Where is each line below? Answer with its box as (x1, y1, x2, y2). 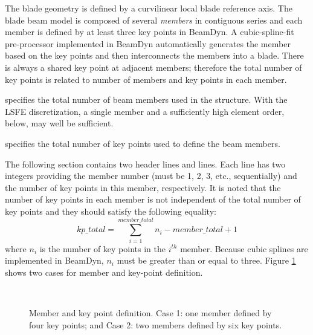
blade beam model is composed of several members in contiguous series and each (5, 13, 303, 26)
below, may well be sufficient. (5, 117, 114, 129)
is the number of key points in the (39, 242, 166, 255)
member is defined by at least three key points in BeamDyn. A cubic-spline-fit (5, 25, 294, 38)
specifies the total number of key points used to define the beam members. (5, 137, 280, 149)
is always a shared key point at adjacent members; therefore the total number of (5, 60, 302, 73)
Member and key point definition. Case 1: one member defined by (29, 307, 272, 319)
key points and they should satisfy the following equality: (5, 204, 216, 217)
